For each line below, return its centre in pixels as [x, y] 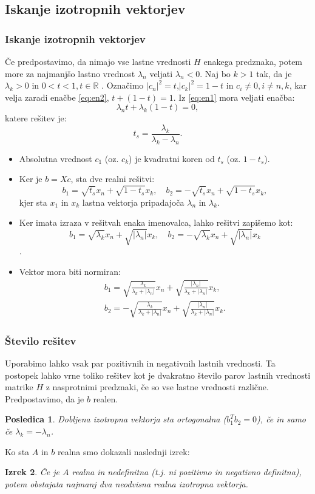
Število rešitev [41, 340]
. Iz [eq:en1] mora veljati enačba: [234, 97]
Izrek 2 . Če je [32, 472]
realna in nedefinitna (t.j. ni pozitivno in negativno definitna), [187, 472]
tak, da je [274, 73]
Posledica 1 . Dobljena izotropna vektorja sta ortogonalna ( [116, 419]
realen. [106, 398]
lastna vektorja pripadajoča [133, 202]
